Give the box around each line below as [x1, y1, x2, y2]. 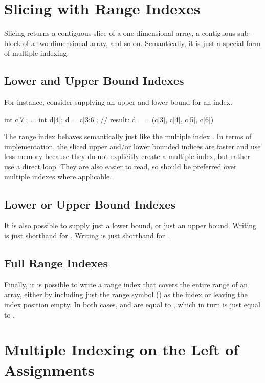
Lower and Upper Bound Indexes [4, 73, 184, 88]
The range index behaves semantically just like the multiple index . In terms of [4, 131, 252, 142]
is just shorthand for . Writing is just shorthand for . [4, 230, 169, 241]
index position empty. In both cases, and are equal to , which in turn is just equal [4, 299, 260, 310]
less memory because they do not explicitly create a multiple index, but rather [4, 151, 250, 162]
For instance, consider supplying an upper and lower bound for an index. [4, 97, 232, 107]
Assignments [4, 359, 95, 380]
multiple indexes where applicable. [4, 171, 112, 182]
